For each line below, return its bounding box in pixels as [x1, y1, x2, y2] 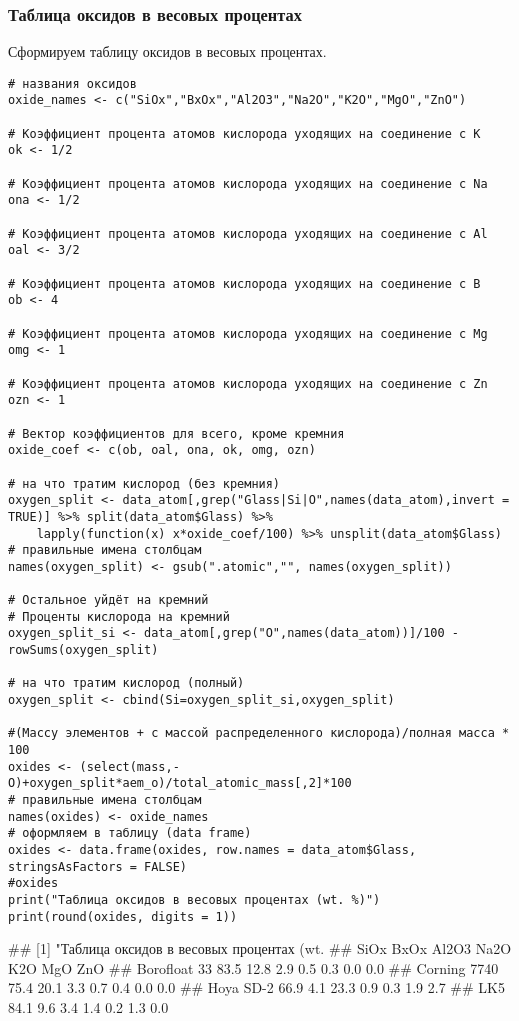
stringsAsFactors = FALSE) [8, 859, 187, 874]
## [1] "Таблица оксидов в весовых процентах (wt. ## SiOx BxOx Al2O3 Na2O [8, 938, 512, 959]
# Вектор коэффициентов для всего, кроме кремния [8, 426, 345, 441]
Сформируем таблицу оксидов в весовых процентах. [8, 41, 327, 62]
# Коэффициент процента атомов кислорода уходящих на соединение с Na [8, 176, 488, 191]
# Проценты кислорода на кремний [8, 609, 230, 624]
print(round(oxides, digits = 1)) [8, 909, 238, 924]
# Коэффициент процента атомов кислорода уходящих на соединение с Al [8, 226, 488, 241]
